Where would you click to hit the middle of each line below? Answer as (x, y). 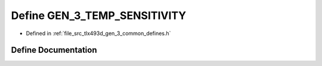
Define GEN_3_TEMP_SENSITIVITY (99, 15)
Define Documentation (54, 50)
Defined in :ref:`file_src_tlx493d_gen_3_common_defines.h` (98, 33)
